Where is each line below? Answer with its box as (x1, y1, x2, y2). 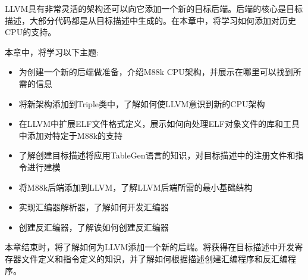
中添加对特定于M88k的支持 (18, 129, 123, 141)
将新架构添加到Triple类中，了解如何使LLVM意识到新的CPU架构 (18, 97, 265, 110)
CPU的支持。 (5, 26, 56, 38)
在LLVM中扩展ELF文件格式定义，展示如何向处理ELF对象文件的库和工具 (18, 117, 300, 130)
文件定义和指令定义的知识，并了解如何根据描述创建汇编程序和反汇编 (21, 252, 288, 265)
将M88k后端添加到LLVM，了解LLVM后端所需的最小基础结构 (18, 181, 253, 193)
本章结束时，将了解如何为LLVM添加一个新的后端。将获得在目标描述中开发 (5, 241, 295, 253)
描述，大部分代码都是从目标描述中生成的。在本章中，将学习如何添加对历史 (5, 14, 296, 26)
